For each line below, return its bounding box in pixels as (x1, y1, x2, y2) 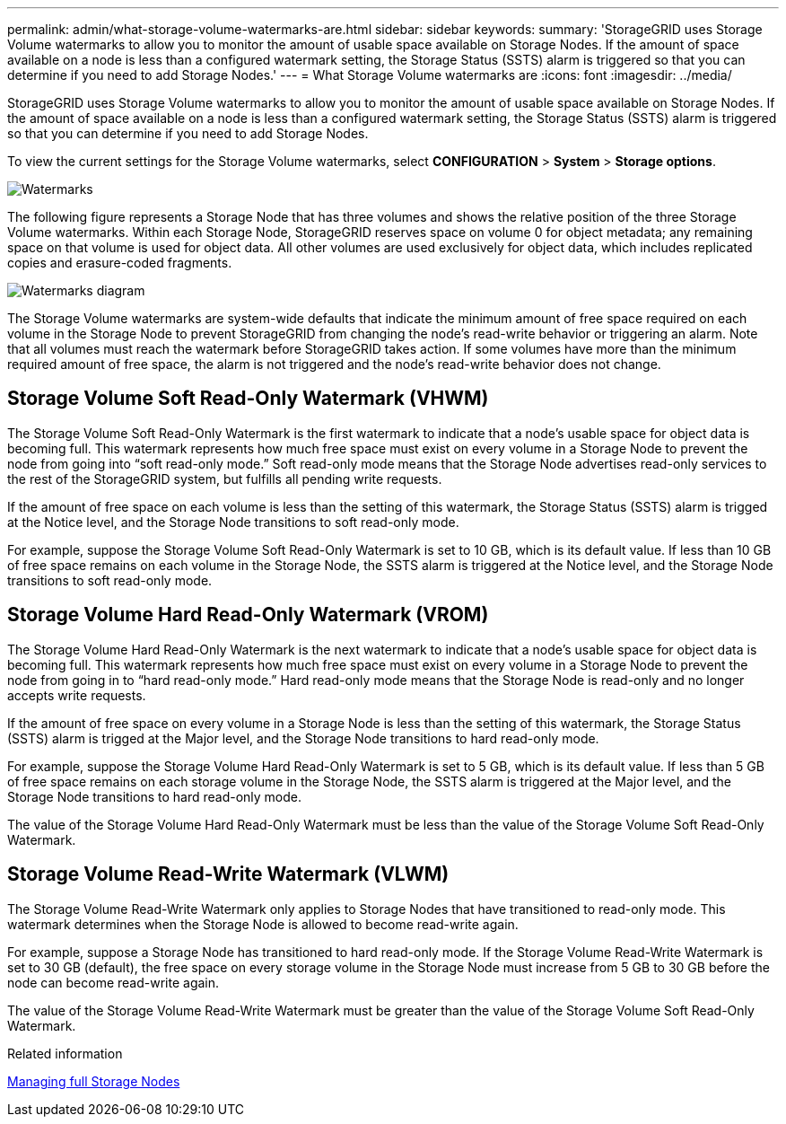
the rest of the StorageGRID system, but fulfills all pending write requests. (7, 470, 442, 487)
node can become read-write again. (7, 974, 220, 990)
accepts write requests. (7, 687, 146, 703)
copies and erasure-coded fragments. (7, 255, 232, 270)
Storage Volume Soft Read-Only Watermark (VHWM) (7, 387, 489, 410)
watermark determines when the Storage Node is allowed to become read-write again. (7, 916, 519, 932)
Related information (7, 1045, 123, 1061)
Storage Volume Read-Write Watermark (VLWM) (7, 863, 450, 886)
